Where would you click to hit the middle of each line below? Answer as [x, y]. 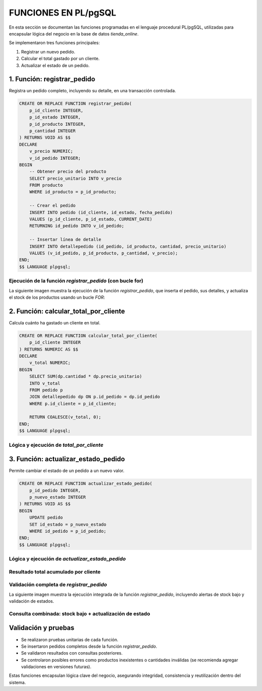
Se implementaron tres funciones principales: [54, 43]
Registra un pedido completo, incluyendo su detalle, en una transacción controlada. [93, 91]
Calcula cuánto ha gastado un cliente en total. [55, 322]
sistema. [17, 682]
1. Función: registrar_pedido [52, 79]
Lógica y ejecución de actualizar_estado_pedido [67, 559]
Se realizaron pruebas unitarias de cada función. [70, 640]
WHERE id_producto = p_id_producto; [73, 192]
